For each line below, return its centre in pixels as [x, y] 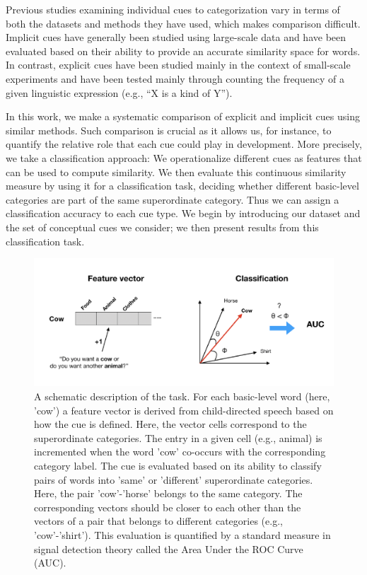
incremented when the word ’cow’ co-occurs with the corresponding [180, 452]
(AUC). [50, 563]
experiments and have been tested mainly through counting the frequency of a [175, 78]
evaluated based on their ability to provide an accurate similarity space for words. [183, 51]
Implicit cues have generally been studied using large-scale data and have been [176, 37]
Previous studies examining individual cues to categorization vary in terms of [173, 9]
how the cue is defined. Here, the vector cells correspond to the [170, 424]
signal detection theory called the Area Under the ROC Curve [169, 548]
